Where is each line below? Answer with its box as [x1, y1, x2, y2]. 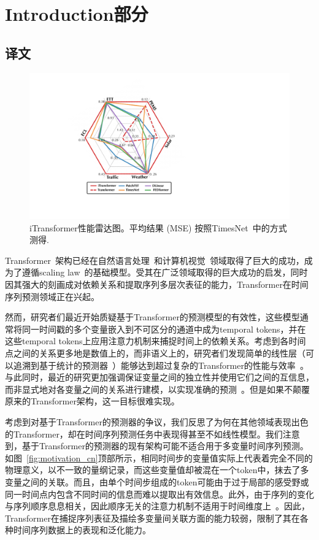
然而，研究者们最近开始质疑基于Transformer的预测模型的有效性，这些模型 [5, 310, 300, 323]
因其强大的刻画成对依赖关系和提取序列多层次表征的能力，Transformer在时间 [5, 278, 309, 291]
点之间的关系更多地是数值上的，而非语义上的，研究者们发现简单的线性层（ [5, 347, 306, 360]
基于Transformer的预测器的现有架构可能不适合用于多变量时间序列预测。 [21, 439, 309, 452]
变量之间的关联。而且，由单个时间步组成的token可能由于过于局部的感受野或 [5, 475, 309, 488]
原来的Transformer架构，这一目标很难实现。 [5, 395, 180, 407]
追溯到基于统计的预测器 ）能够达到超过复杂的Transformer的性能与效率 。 [13, 358, 309, 371]
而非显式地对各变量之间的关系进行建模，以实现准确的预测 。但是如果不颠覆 [5, 382, 310, 395]
